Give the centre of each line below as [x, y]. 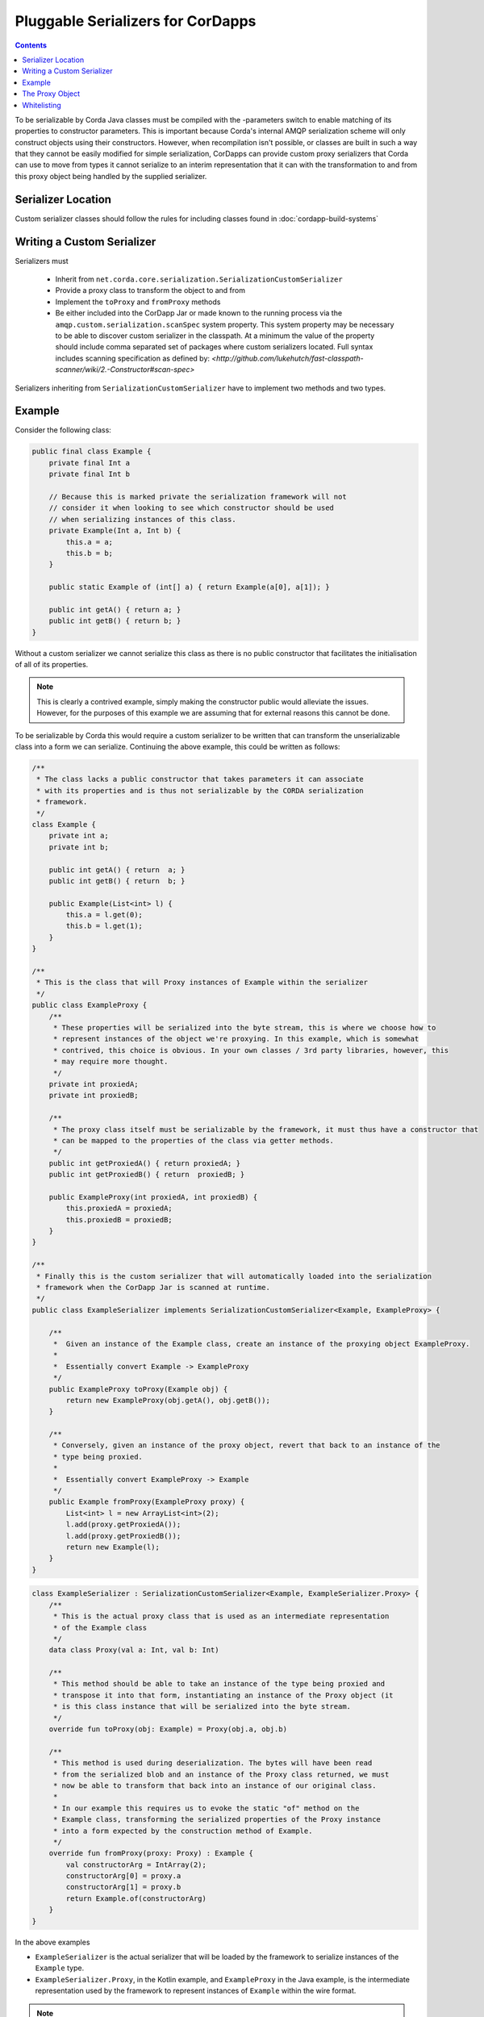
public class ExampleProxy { [90, 1005]
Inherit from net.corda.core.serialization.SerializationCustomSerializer [199, 279]
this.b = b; [89, 553]
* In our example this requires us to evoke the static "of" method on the [206, 1808]
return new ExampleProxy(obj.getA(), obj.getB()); [168, 1400]
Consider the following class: [63, 430]
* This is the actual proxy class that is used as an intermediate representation [221, 1616]
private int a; [79, 836]
